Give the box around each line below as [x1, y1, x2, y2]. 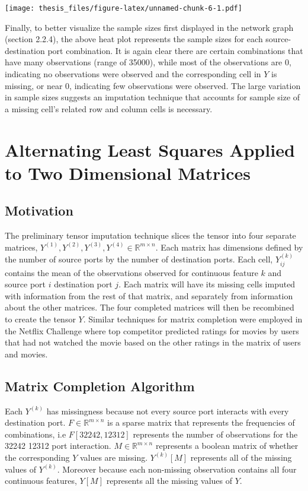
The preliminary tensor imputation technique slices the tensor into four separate [5, 229, 296, 242]
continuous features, [5, 474, 77, 487]
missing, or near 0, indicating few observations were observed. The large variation [5, 79, 301, 91]
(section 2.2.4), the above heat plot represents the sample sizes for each [5, 33, 263, 45]
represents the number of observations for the [133, 427, 298, 440]
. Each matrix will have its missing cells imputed [118, 278, 296, 290]
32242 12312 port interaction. [5, 439, 111, 452]
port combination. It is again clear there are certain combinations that [47, 44, 303, 56]
